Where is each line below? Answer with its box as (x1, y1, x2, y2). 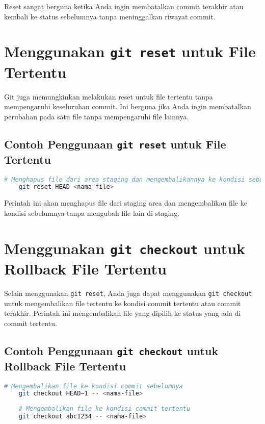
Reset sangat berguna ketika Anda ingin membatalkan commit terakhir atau (4, 1, 244, 11)
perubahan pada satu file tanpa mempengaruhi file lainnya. (4, 111, 189, 121)
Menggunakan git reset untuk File (4, 41, 256, 62)
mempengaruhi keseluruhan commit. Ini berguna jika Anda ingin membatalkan (4, 101, 251, 112)
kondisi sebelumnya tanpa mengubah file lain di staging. (4, 207, 180, 218)
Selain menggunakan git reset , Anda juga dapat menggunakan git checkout (4, 287, 252, 298)
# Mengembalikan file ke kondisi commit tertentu (18, 405, 191, 413)
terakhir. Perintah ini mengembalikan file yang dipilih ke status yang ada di (4, 308, 241, 318)
